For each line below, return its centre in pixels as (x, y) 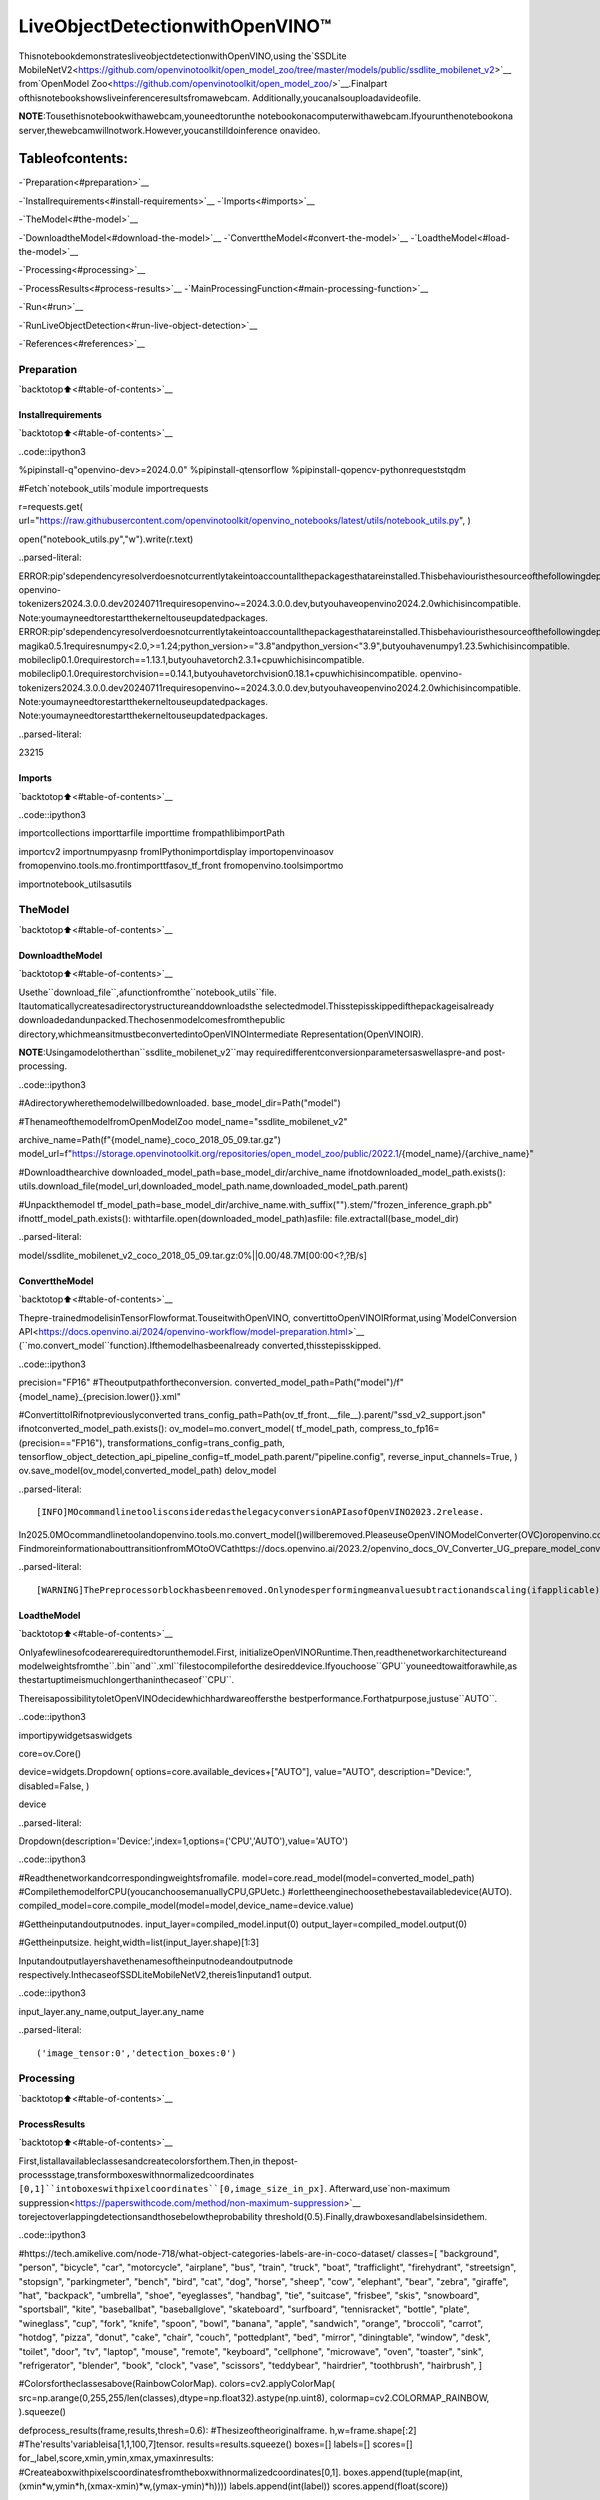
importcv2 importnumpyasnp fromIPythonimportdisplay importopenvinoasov (176, 851)
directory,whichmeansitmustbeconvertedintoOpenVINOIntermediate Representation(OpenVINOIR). (221, 1034)
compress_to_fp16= (399, 1429)
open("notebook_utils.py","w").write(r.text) (106, 539)
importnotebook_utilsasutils (75, 884)
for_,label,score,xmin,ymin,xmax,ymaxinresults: (116, 2458)
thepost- (280, 2161)
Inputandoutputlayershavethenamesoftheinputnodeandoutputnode (156, 1961)
